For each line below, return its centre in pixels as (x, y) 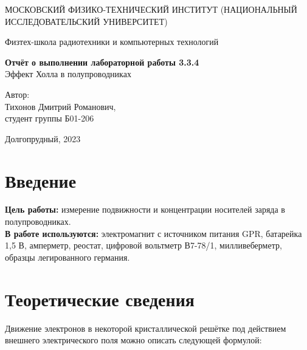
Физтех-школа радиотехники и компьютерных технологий (112, 42)
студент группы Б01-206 (50, 118)
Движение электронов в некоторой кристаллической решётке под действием (146, 328)
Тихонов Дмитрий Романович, (60, 106)
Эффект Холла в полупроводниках (68, 74)
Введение (41, 180)
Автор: (17, 94)
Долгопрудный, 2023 (43, 138)
